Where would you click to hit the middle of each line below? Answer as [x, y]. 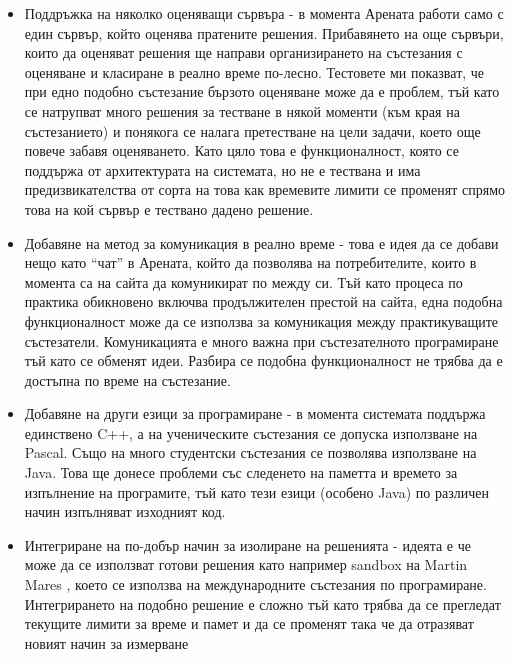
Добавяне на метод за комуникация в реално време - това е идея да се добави [261, 242]
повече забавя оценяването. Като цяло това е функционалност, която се [241, 150]
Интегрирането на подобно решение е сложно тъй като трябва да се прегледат [262, 603]
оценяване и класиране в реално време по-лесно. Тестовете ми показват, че [254, 71]
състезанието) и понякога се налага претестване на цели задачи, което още [252, 130]
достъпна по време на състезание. [127, 379]
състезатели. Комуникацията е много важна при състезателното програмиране [261, 340]
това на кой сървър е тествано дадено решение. [169, 208]
